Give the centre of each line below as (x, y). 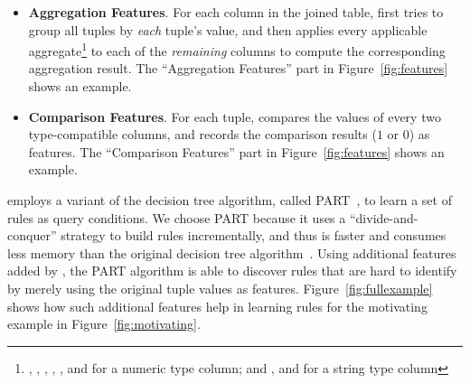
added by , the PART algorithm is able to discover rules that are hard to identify (232, 271)
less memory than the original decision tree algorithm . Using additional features (232, 252)
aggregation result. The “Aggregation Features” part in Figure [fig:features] (238, 68)
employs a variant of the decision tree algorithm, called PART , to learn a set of (230, 200)
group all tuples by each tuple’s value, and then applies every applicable (228, 29)
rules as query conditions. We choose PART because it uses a (177, 217)
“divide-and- (384, 217)
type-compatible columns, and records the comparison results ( (202, 134)
